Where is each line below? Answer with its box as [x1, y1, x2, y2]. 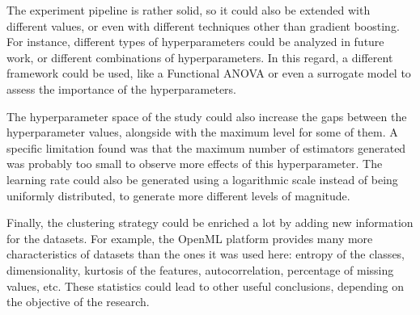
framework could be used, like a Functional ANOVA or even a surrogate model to [6, 65, 411, 82]
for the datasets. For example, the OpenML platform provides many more [6, 229, 373, 246]
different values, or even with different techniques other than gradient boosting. [6, 17, 400, 34]
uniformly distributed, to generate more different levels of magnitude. [6, 187, 350, 204]
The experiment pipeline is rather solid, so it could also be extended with [6, 2, 371, 18]
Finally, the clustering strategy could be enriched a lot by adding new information [6, 214, 414, 231]
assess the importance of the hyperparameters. [6, 80, 237, 97]
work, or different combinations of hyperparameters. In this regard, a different [6, 48, 393, 65]
